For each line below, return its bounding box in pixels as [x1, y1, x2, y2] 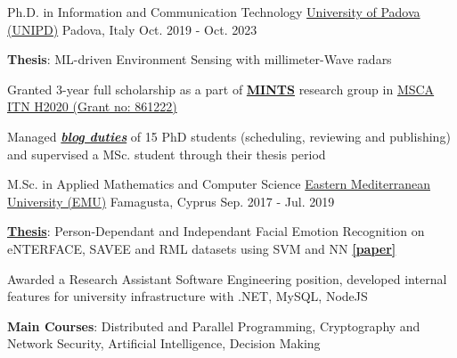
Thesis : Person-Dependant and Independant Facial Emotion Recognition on [7, 222, 425, 240]
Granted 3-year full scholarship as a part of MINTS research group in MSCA [7, 79, 435, 98]
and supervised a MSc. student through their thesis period [7, 144, 326, 163]
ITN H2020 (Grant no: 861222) [7, 97, 177, 116]
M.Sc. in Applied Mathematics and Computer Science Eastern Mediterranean [7, 175, 431, 193]
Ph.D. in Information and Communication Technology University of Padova [7, 3, 420, 20]
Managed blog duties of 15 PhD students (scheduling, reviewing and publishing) [7, 126, 451, 145]
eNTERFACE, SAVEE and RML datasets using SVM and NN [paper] [7, 239, 396, 257]
